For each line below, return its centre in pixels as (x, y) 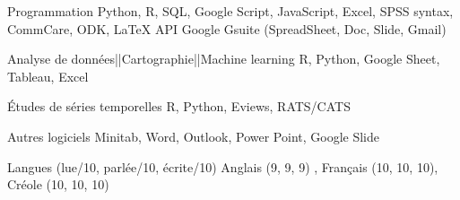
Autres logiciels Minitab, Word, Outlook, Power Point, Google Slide (193, 136)
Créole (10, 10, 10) (58, 184)
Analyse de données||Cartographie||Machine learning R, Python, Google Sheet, (224, 59)
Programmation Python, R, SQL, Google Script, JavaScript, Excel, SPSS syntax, (230, 11)
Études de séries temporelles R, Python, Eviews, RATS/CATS (179, 106)
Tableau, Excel (48, 76)
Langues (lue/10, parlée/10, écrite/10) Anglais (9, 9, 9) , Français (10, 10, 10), (223, 166)
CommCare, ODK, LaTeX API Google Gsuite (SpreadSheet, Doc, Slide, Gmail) (227, 28)
